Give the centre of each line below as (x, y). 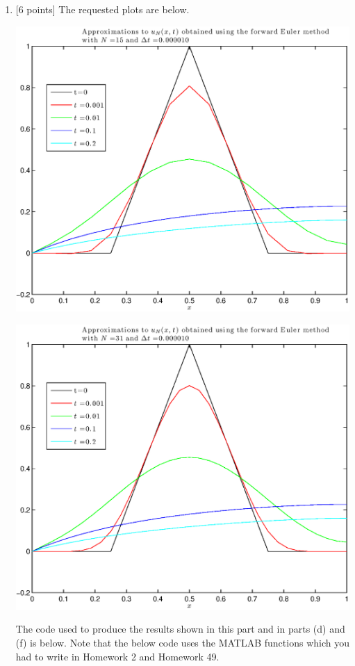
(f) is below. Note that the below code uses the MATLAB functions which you (182, 643)
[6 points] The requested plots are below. (102, 9)
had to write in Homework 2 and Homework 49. (117, 656)
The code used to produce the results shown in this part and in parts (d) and (180, 629)
